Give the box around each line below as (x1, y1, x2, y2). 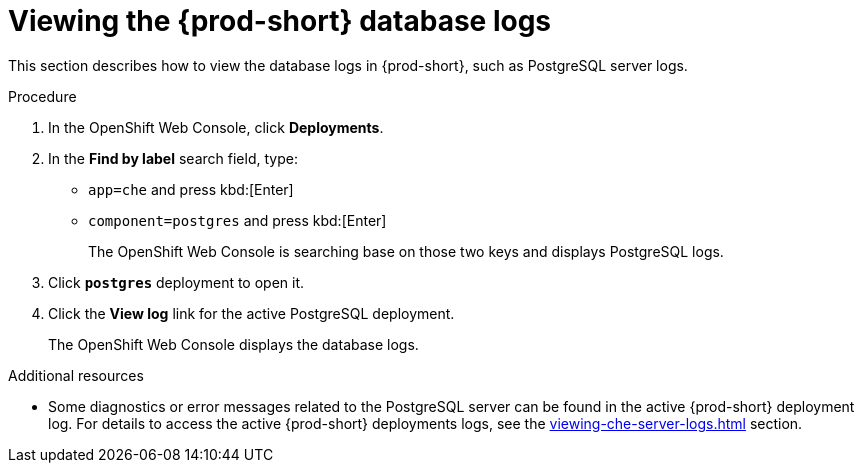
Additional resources (8, 366, 144, 384)
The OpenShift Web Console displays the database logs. (48, 335, 419, 353)
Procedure (8, 87, 77, 105)
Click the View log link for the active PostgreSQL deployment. (48, 304, 455, 322)
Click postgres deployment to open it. (48, 273, 305, 291)
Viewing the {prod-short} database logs (8, 4, 552, 38)
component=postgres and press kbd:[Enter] (88, 211, 387, 229)
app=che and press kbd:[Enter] (88, 180, 294, 198)
